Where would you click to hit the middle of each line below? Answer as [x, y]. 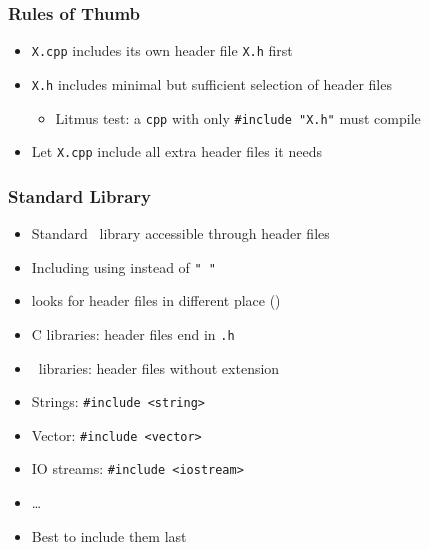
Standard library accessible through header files [180, 233]
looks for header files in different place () [156, 300]
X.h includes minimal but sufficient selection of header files [211, 83]
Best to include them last [109, 535]
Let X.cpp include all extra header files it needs [176, 151]
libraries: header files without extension [159, 367]
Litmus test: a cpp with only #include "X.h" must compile [238, 117]
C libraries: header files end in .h [133, 333]
